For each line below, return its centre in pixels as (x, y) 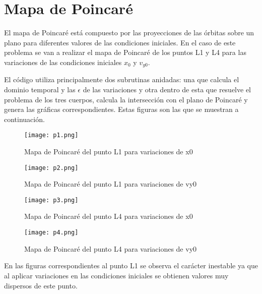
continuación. (24, 119)
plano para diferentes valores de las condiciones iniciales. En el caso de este (120, 42)
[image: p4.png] (51, 233)
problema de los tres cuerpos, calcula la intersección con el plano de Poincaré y (126, 99)
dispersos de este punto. (41, 285)
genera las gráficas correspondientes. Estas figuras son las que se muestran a (121, 109)
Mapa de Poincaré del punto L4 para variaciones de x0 (109, 216)
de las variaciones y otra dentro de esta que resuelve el (167, 89)
